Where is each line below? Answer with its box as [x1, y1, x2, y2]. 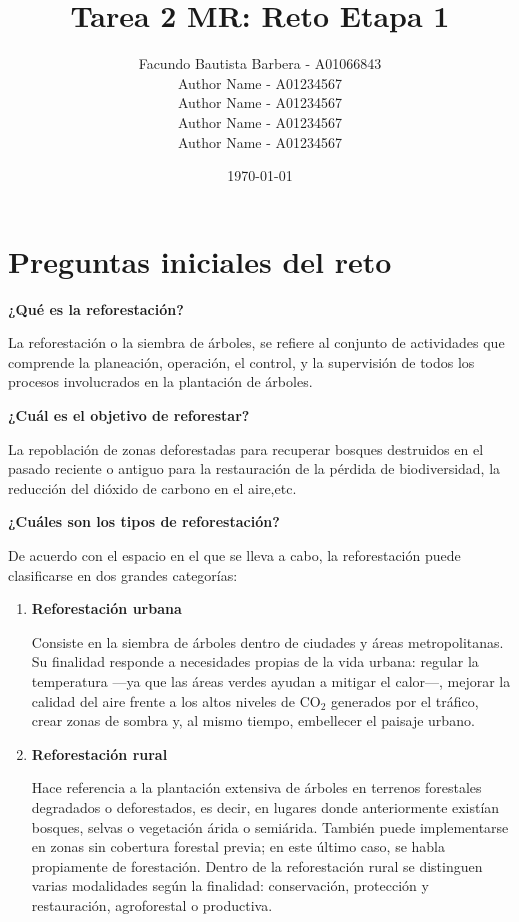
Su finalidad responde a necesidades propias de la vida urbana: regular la [31, 651, 479, 672]
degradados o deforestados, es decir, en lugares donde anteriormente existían [31, 796, 500, 817]
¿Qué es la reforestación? [8, 298, 184, 319]
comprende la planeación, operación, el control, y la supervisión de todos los [8, 351, 475, 372]
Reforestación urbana [31, 598, 182, 619]
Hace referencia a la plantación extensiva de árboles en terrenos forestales [31, 777, 482, 798]
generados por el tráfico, [330, 690, 479, 711]
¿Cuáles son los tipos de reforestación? [8, 511, 280, 532]
